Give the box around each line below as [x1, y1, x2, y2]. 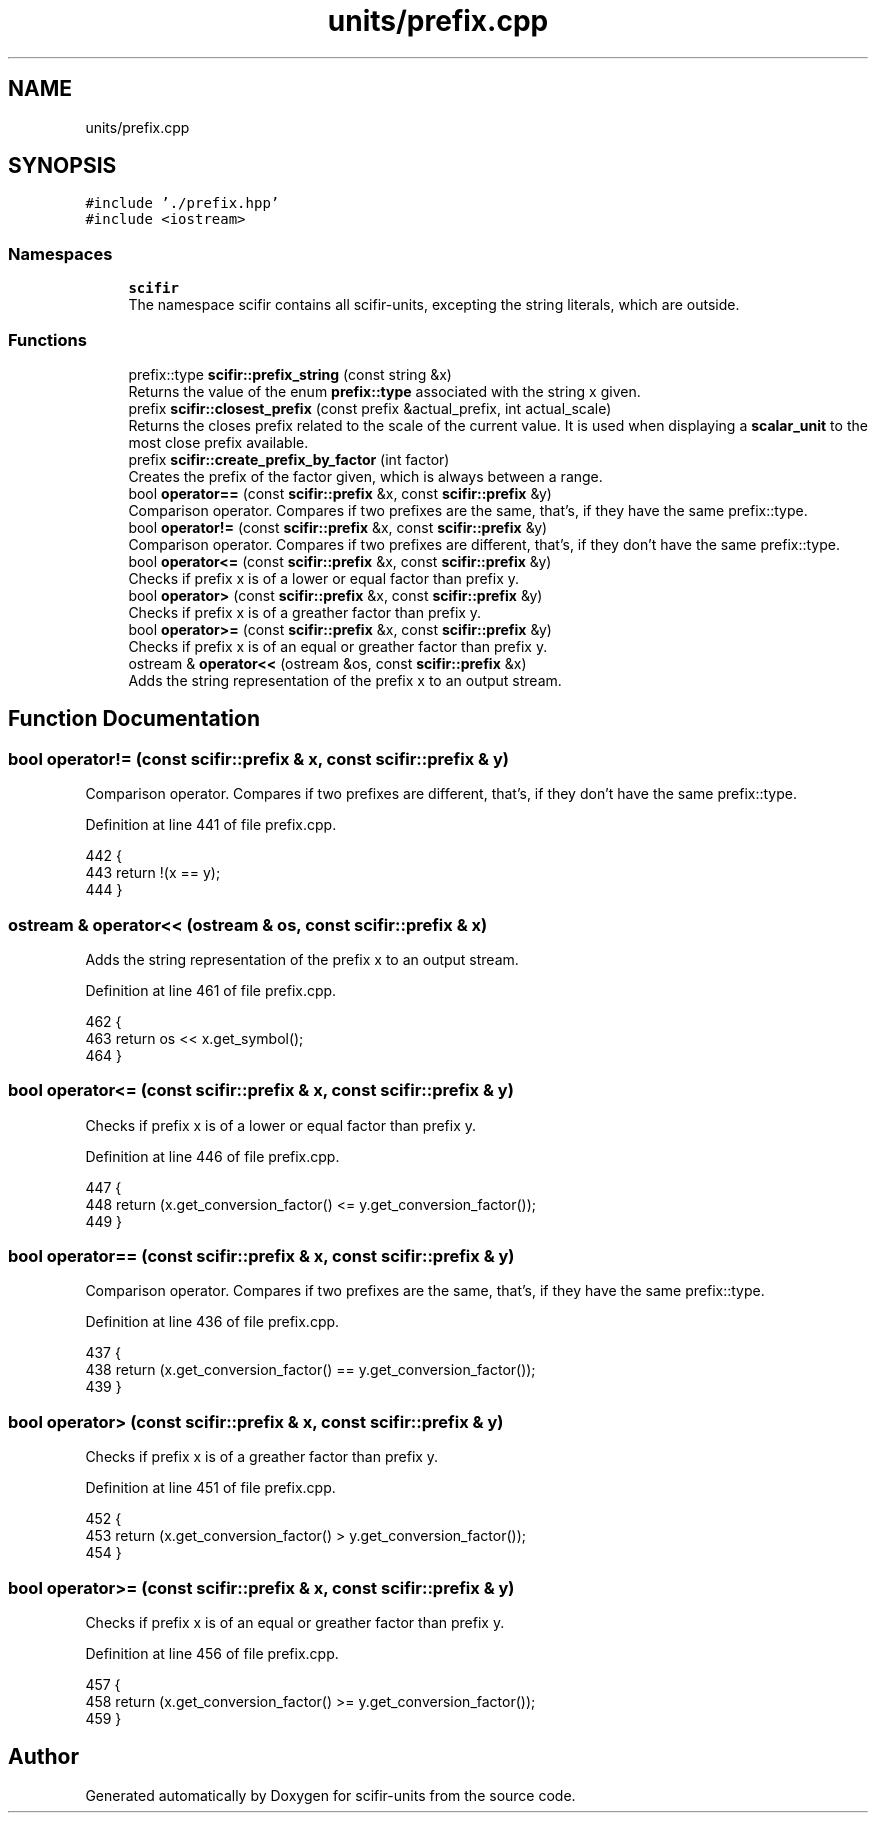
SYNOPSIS [8, 153, 117, 179]
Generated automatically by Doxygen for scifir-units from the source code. [85, 1786, 576, 1804]
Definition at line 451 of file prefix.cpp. [85, 1479, 336, 1497]
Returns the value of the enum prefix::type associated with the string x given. [128, 382, 641, 400]
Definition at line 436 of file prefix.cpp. [85, 1313, 340, 1331]
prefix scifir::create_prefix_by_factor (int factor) [128, 450, 450, 468]
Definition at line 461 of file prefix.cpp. [85, 981, 337, 999]
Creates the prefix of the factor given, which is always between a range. [128, 467, 603, 485]
